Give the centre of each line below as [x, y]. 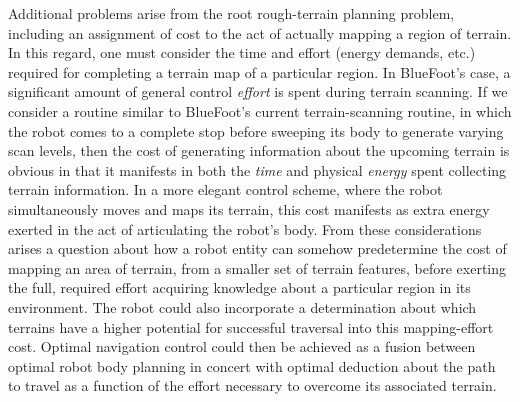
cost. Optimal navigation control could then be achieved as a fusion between [242, 346]
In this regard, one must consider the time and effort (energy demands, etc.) [242, 52]
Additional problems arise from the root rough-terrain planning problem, [231, 13]
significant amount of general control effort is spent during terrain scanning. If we [258, 91]
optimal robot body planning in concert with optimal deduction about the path [252, 365]
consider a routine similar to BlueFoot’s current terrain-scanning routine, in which [260, 110]
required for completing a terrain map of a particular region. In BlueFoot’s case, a [259, 71]
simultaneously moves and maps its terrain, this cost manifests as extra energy [249, 208]
